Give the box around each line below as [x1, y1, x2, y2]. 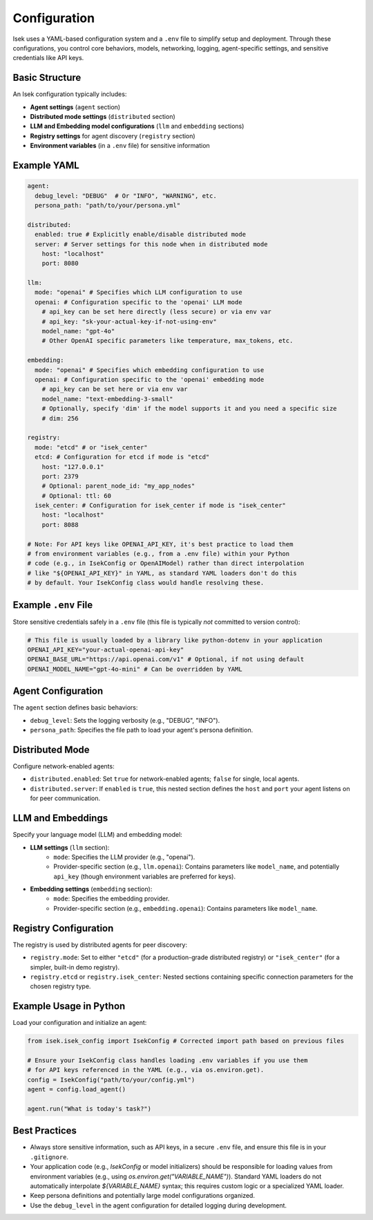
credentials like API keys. [12, 54, 84, 62]
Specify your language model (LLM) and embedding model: [12, 831, 182, 839]
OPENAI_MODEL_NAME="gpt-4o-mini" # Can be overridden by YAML [27, 665, 242, 673]
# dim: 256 [41, 414, 79, 422]
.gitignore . [30, 1152, 69, 1161]
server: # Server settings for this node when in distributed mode [35, 240, 268, 248]
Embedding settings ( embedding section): [30, 885, 153, 894]
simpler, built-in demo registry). [30, 963, 120, 971]
